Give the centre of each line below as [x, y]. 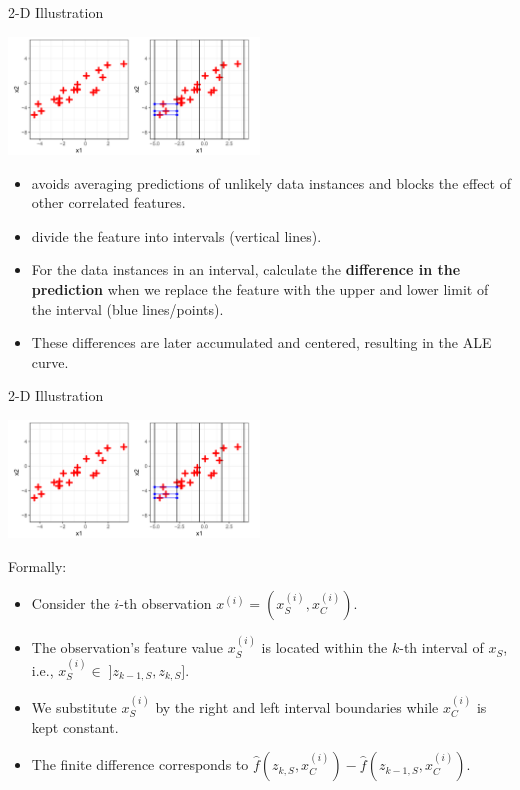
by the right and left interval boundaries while [297, 706]
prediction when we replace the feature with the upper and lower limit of [260, 288]
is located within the [324, 647]
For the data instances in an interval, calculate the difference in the [246, 269]
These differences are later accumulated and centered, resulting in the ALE [261, 342]
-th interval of [441, 647]
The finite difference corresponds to [140, 764]
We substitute [74, 706]
